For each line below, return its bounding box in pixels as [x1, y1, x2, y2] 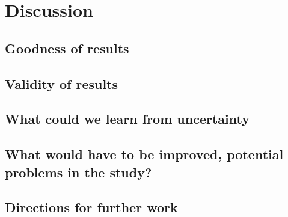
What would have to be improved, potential [5, 145, 284, 164]
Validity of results [5, 74, 118, 93]
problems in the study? [5, 162, 152, 181]
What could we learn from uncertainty [5, 109, 250, 128]
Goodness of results [5, 38, 129, 57]
